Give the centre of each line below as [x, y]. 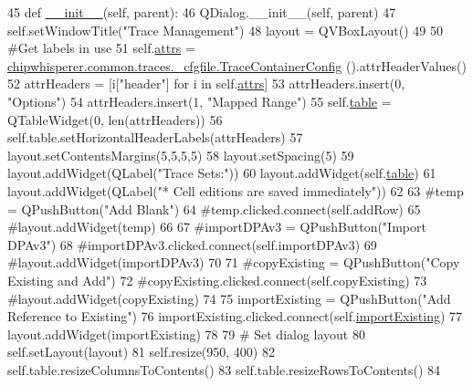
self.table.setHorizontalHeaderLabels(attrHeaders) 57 [155, 137]
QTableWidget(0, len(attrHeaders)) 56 [115, 119]
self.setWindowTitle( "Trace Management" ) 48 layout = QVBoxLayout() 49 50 [225, 30]
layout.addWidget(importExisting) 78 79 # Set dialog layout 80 [186, 334]
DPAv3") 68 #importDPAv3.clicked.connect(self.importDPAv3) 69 [192, 244]
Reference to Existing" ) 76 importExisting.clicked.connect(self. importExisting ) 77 [235, 316]
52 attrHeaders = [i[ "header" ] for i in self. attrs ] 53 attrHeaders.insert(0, [206, 83]
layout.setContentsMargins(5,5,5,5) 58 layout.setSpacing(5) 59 [181, 155]
